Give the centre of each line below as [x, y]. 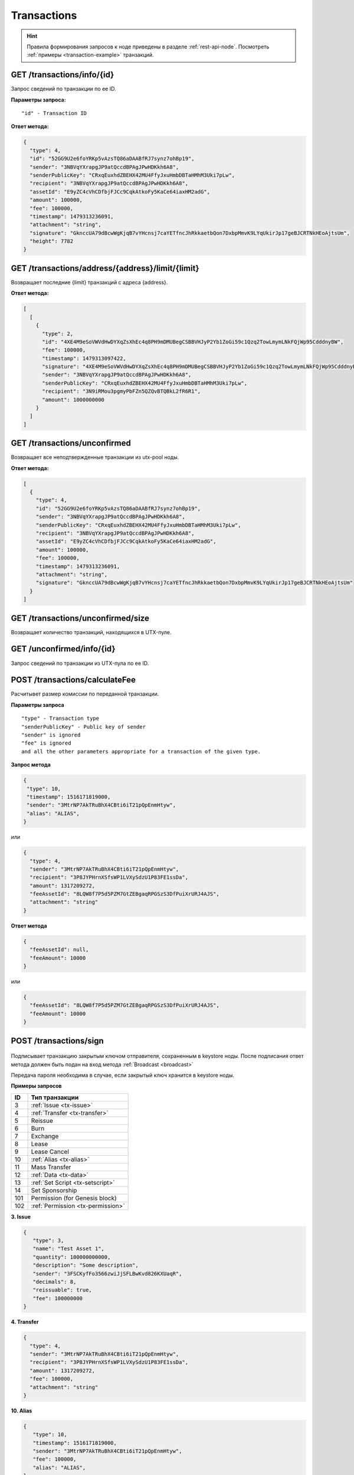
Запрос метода [31, 765]
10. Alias [22, 1411]
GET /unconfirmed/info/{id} [63, 649]
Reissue [42, 1120]
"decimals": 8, [55, 1282]
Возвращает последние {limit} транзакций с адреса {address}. [89, 282]
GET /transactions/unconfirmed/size [80, 618]
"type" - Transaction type [60, 719]
